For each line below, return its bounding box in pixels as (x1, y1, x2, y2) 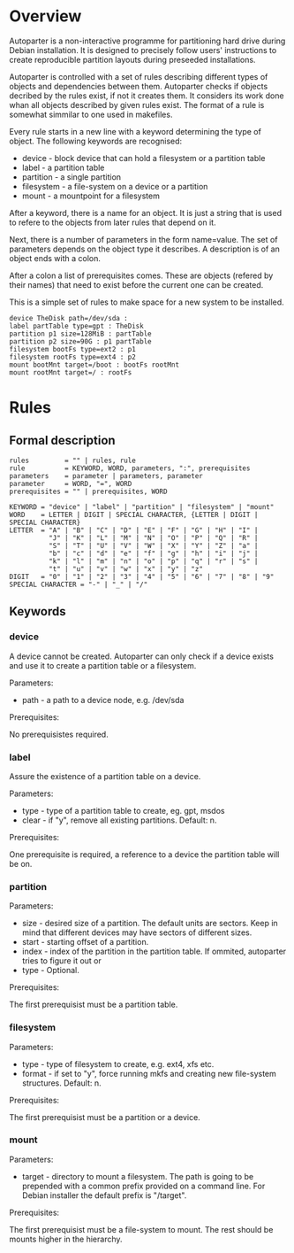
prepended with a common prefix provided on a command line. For (21, 1180, 266, 1191)
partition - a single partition (21, 171, 122, 182)
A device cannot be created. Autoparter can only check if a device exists (9, 651, 274, 661)
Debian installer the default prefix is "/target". (21, 1189, 187, 1201)
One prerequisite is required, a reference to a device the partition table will (9, 848, 280, 860)
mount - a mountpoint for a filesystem (21, 190, 161, 201)
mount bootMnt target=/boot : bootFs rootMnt (9, 360, 179, 369)
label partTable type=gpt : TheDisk (9, 321, 144, 330)
